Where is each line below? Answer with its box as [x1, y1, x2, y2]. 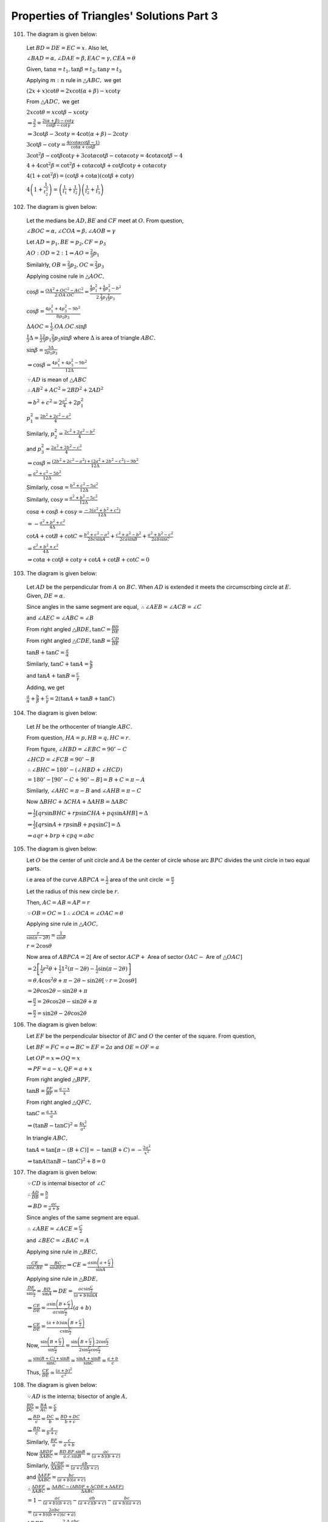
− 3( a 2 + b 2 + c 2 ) [84, 506, 121, 513]
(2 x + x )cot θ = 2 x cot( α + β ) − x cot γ [26, 87, 121, 94]
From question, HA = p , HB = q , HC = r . [26, 734, 131, 742]
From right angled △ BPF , [26, 1076, 91, 1083]
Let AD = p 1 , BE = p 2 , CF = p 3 [26, 238, 106, 247]
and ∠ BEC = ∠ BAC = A [26, 1236, 89, 1244]
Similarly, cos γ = [26, 496, 69, 503]
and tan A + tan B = [26, 672, 76, 679]
